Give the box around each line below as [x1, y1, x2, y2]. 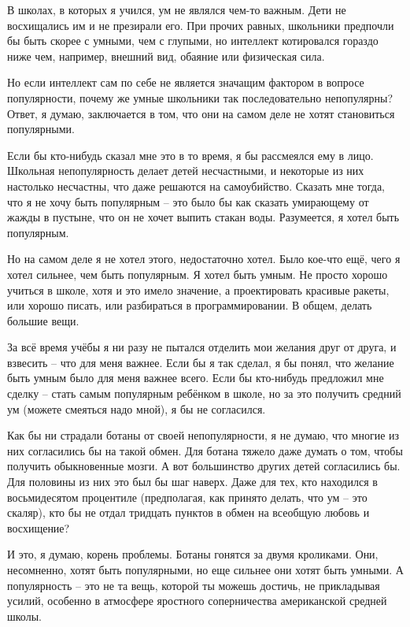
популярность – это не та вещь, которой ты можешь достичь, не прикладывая [7, 577, 380, 593]
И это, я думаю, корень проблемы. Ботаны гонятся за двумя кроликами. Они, [7, 546, 379, 562]
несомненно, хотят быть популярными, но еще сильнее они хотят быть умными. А [7, 562, 404, 577]
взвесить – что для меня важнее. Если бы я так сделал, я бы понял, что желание [7, 354, 394, 370]
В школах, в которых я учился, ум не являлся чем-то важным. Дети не [7, 2, 346, 17]
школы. [7, 607, 42, 624]
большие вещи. [7, 312, 79, 328]
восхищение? [7, 519, 70, 536]
